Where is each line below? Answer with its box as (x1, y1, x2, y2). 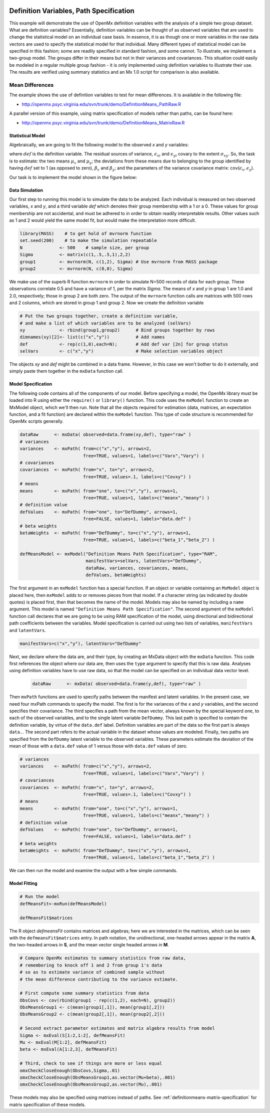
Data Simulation (9, 187, 43, 193)
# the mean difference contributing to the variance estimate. (19, 976, 178, 982)
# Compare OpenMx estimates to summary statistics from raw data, (19, 956, 186, 961)
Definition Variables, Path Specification (9, 7, 134, 15)
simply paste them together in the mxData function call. (9, 368, 123, 374)
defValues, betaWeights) (85, 572, 147, 578)
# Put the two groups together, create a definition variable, (19, 313, 178, 319)
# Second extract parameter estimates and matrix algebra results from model (19, 1026, 215, 1031)
